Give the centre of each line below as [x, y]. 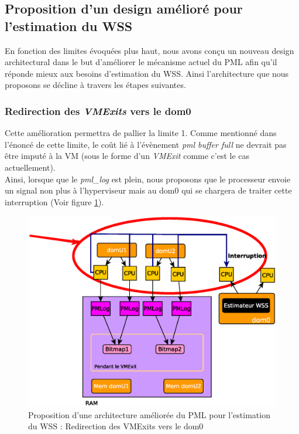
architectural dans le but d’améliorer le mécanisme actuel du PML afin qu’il [141, 62]
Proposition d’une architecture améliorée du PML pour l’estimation [149, 414]
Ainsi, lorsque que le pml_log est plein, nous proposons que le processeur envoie [148, 179]
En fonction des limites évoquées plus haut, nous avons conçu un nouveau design [149, 50]
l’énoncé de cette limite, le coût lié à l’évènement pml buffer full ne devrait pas [146, 144]
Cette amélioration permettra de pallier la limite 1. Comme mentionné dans [141, 133]
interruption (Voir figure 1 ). [54, 201]
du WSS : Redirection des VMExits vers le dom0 [116, 426]
